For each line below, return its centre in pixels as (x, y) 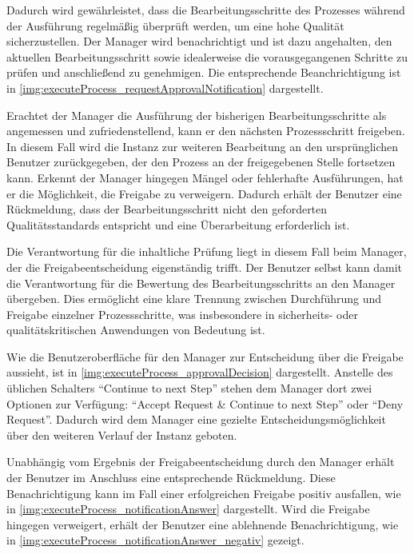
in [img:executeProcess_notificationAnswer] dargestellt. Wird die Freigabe (188, 509)
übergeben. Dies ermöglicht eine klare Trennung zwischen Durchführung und (194, 299)
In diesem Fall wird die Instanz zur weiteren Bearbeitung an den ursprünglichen (203, 146)
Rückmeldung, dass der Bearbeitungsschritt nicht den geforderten (167, 209)
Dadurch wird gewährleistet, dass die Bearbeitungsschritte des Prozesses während (206, 10)
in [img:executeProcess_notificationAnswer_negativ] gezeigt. (155, 540)
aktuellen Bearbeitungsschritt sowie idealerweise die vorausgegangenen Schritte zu (207, 56)
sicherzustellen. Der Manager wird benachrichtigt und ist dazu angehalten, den (199, 41)
